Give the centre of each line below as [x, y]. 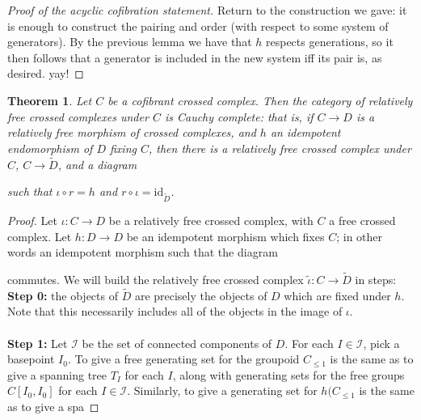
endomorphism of [50, 148]
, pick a [381, 343]
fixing [123, 148]
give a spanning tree [57, 374]
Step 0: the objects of [63, 295]
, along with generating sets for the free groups [288, 374]
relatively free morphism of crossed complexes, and [132, 132]
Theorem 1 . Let [50, 100]
